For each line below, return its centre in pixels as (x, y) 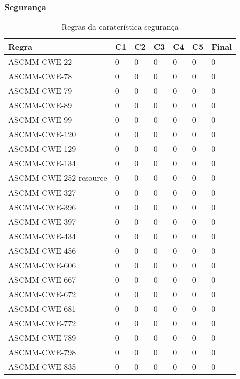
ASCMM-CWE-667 (42, 280)
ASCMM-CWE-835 (42, 367)
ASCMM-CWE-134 (42, 163)
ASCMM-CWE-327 (42, 193)
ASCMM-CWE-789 (42, 338)
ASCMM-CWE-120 (42, 134)
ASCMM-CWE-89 (40, 105)
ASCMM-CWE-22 (40, 62)
